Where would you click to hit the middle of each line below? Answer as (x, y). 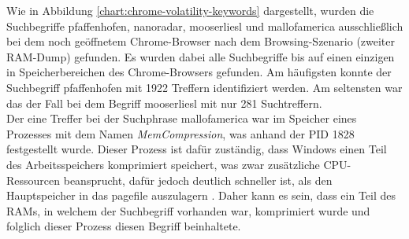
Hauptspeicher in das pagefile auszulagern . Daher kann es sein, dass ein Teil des (201, 195)
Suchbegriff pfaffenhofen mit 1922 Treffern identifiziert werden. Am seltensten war (204, 87)
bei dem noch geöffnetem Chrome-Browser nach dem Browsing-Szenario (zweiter (201, 41)
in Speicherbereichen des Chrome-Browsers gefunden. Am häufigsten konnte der (199, 72)
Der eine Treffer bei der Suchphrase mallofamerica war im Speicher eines (182, 118)
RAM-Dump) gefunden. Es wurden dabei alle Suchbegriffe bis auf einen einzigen (201, 56)
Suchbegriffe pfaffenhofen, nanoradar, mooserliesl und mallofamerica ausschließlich (205, 26)
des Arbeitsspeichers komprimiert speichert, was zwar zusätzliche (163, 164)
